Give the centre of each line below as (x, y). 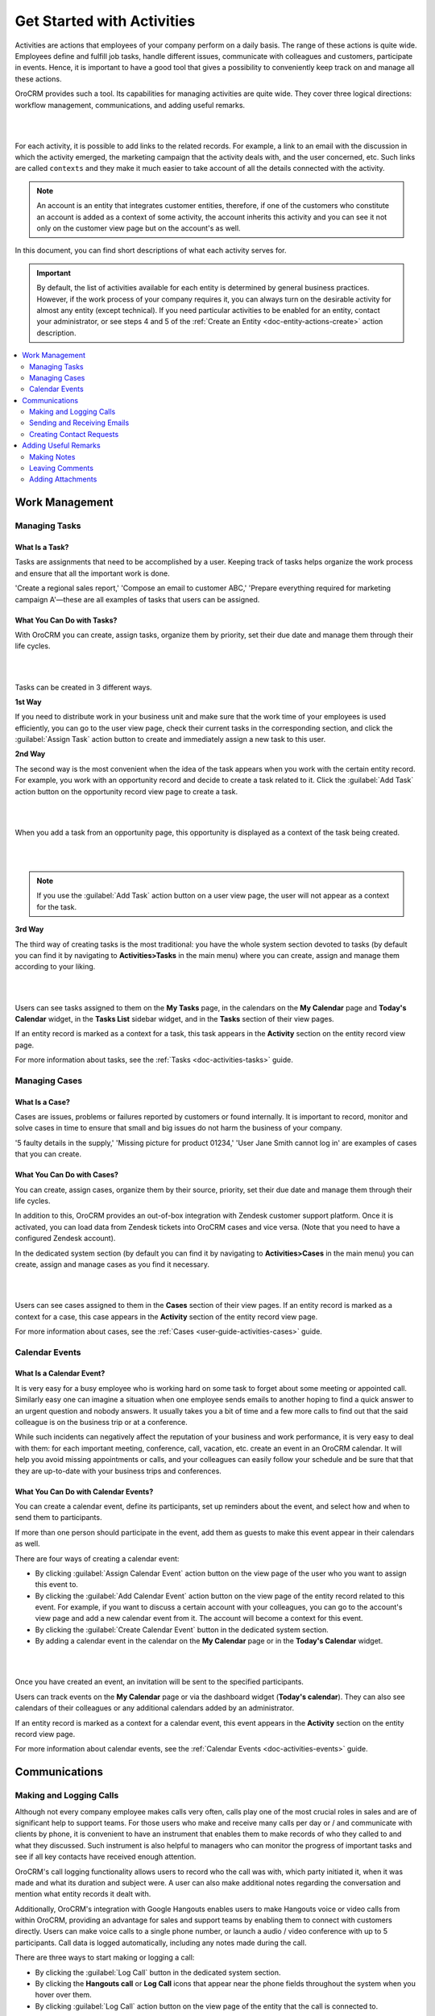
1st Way (28, 702)
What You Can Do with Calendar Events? (84, 1491)
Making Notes (52, 456)
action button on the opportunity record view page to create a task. (126, 791)
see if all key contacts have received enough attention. (106, 1857)
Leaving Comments (62, 469)
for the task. (56, 906)
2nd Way (30, 754)
